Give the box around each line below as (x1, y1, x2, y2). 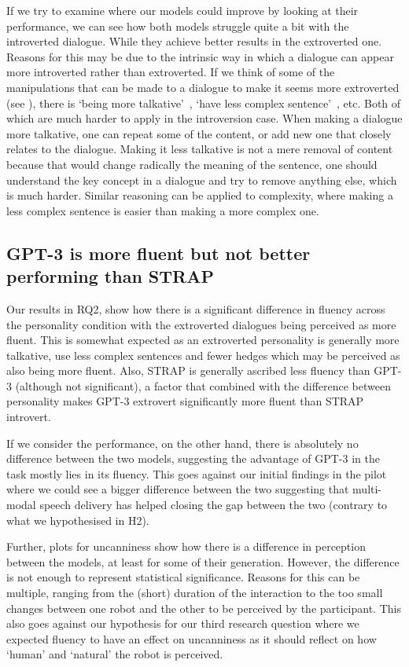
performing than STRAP (6, 264, 214, 288)
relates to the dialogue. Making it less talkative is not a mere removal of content (6, 141, 393, 157)
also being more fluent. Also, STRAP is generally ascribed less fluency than (6, 362, 370, 379)
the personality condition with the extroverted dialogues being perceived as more (6, 316, 396, 332)
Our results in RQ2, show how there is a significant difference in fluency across (6, 300, 385, 317)
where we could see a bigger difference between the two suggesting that (6, 481, 349, 497)
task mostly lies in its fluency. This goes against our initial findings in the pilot (6, 465, 387, 482)
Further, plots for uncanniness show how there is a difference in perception (6, 538, 366, 555)
